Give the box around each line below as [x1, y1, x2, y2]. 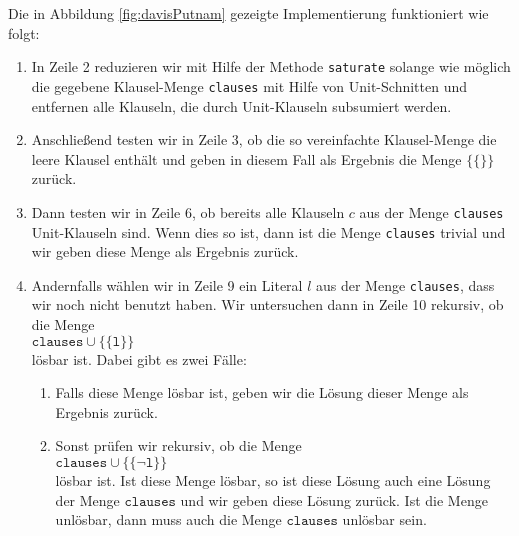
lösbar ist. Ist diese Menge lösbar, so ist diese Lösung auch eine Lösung [55, 470, 491, 490]
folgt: [8, 22, 40, 43]
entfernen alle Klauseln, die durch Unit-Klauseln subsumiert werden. [31, 95, 452, 116]
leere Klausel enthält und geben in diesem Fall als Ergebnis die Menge [31, 148, 462, 169]
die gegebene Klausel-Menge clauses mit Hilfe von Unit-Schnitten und [31, 75, 468, 96]
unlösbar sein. [342, 509, 427, 530]
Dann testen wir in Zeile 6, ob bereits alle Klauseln [31, 201, 345, 222]
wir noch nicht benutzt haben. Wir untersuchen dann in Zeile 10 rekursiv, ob [31, 294, 504, 315]
